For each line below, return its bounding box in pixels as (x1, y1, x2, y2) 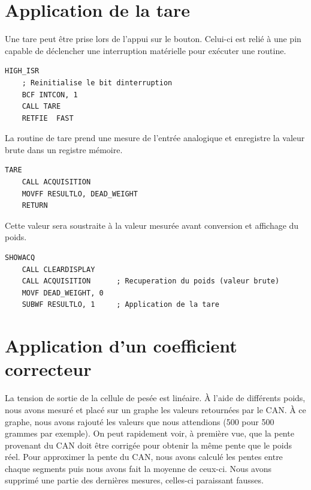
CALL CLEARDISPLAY (22, 265, 95, 274)
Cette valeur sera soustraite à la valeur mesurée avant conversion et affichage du (5, 219, 299, 231)
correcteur (5, 357, 92, 381)
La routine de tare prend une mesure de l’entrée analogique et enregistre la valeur (5, 132, 305, 144)
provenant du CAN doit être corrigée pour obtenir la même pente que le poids (5, 438, 292, 451)
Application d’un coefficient (5, 333, 237, 358)
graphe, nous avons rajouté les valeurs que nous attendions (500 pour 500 (5, 415, 274, 428)
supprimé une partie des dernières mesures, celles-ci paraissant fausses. (5, 474, 264, 486)
